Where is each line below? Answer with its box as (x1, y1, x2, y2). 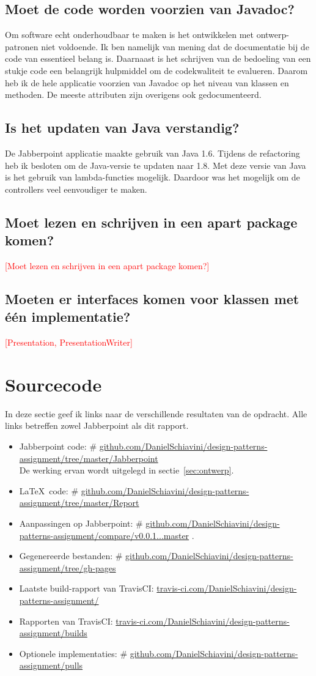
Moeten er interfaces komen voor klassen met (5, 289, 299, 308)
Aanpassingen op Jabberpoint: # (19, 517, 143, 529)
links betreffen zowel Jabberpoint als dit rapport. (5, 419, 189, 432)
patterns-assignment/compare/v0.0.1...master (19, 529, 189, 541)
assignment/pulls (19, 659, 83, 672)
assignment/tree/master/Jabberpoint (19, 451, 158, 464)
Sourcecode (5, 371, 102, 396)
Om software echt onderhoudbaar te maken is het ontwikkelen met (5, 28, 254, 41)
